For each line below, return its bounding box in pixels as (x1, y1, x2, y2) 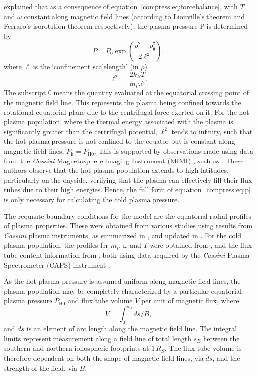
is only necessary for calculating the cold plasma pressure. (4, 194, 180, 205)
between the (203, 333, 240, 343)
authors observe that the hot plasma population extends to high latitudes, (4, 165, 229, 175)
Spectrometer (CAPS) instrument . (4, 259, 110, 269)
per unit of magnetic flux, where (141, 295, 239, 306)
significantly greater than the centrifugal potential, (4, 126, 157, 136)
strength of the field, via (4, 362, 77, 373)
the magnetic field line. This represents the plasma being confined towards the (4, 97, 241, 107)
